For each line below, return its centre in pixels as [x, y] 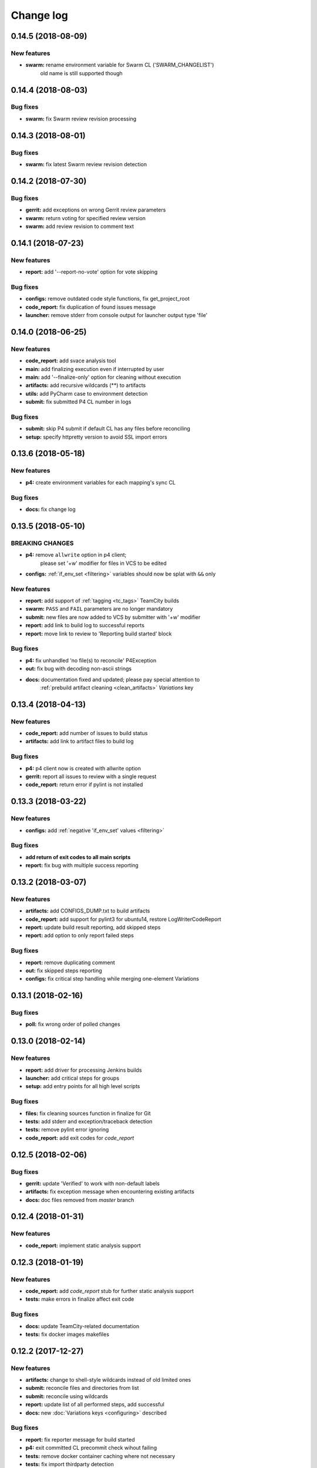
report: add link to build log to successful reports [85, 625]
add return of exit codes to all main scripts [78, 857]
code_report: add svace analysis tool [71, 361]
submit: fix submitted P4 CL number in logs [78, 402]
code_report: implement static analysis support [83, 1245]
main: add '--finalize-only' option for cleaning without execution [103, 377]
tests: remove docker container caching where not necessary [100, 1456]
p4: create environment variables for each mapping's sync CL [101, 482]
